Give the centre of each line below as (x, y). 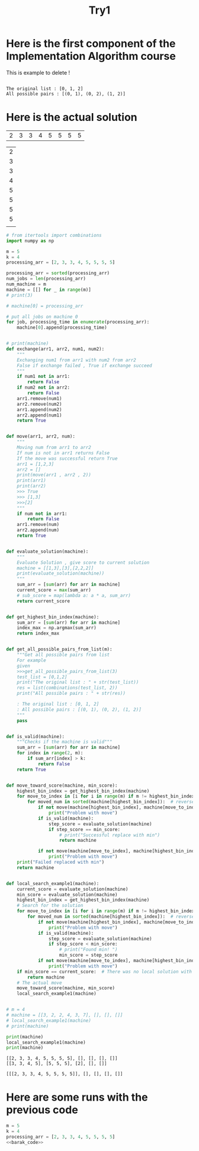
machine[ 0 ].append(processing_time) (62, 328)
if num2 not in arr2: (43, 388)
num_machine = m (26, 284)
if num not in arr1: (42, 514)
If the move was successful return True (67, 459)
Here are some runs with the (77, 1097)
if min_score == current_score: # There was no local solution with (105, 972)
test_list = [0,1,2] (42, 677)
